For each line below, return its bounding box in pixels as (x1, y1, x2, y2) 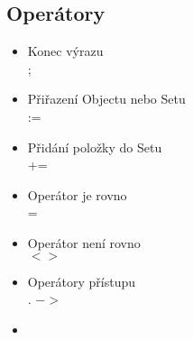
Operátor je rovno (27, 185, 127, 204)
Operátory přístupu (27, 271, 136, 290)
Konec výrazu (27, 41, 104, 60)
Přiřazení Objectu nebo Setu (27, 89, 186, 108)
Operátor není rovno (27, 233, 141, 252)
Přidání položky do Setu (27, 137, 162, 156)
